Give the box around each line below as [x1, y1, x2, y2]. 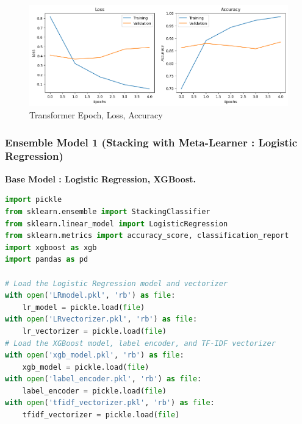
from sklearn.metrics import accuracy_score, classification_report [5, 231, 289, 240]
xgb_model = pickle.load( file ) [22, 362, 149, 372]
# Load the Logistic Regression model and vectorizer [5, 279, 228, 288]
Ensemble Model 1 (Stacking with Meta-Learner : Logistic [5, 134, 298, 149]
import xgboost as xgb [5, 243, 97, 252]
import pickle [5, 195, 62, 204]
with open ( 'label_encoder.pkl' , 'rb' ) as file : [5, 375, 202, 384]
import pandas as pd [5, 255, 88, 264]
